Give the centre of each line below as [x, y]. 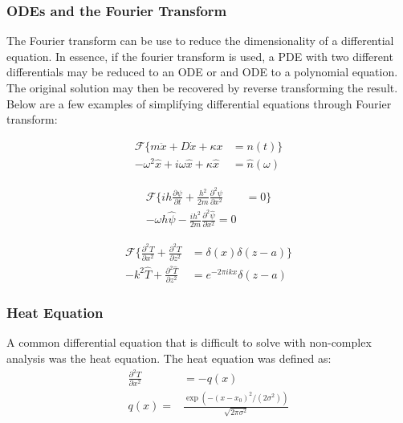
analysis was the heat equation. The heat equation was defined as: [169, 358]
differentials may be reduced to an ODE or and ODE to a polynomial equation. [202, 72]
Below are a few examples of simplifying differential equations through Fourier [199, 103]
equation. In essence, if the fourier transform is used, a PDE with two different [200, 56]
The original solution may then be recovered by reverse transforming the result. [202, 87]
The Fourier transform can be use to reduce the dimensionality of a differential [200, 41]
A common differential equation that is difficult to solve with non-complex [189, 342]
